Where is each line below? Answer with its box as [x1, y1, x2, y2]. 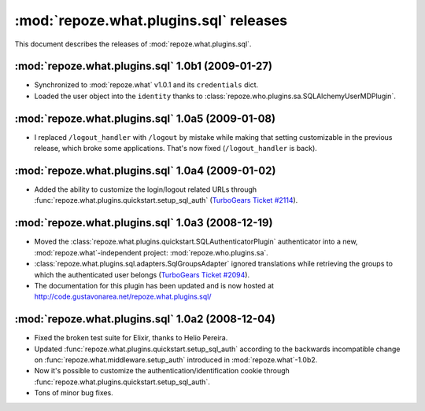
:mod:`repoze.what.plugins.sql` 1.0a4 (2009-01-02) [14, 163, 276, 177]
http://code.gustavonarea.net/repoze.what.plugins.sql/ [34, 292, 212, 302]
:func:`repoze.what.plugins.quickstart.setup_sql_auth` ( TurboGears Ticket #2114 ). [34, 196, 298, 205]
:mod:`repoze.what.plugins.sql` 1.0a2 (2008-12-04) [14, 313, 275, 326]
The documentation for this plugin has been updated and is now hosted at [34, 281, 275, 290]
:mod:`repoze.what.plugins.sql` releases [14, 12, 287, 29]
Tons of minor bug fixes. [34, 388, 113, 398]
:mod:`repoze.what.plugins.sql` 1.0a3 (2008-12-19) [14, 216, 273, 229]
